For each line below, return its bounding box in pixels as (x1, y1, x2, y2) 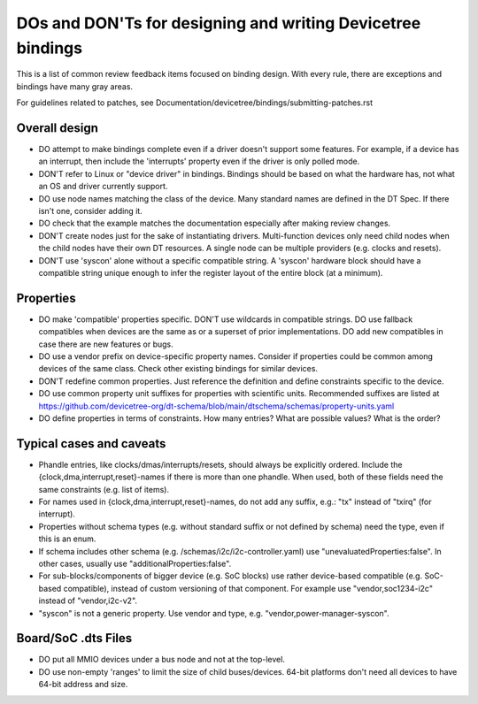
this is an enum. (38, 533, 96, 544)
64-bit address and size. (38, 679, 128, 690)
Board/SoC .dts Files (16, 631, 133, 646)
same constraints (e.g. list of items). (38, 484, 170, 494)
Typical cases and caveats (16, 436, 166, 451)
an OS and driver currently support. (38, 181, 168, 192)
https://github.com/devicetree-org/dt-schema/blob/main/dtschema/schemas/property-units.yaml (38, 401, 395, 411)
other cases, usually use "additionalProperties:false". (38, 558, 232, 569)
